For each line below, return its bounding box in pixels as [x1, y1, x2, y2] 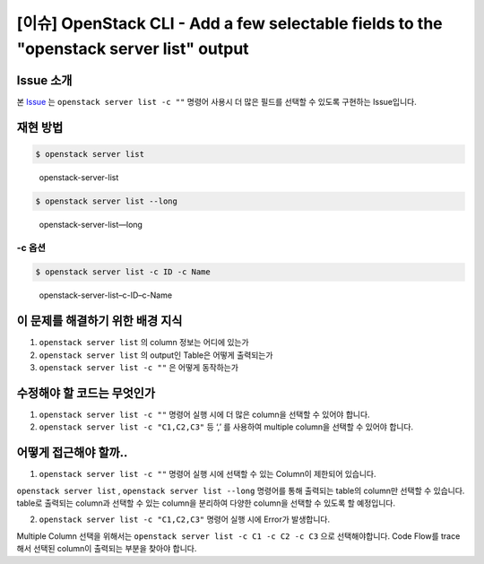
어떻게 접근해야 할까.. [16, 445, 128, 461]
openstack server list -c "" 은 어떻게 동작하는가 [39, 362, 239, 373]
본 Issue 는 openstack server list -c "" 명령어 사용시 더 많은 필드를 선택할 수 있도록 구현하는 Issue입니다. [16, 96, 417, 107]
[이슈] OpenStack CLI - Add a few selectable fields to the [16, 13, 443, 33]
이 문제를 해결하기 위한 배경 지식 [16, 314, 183, 329]
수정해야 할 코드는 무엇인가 [16, 386, 156, 401]
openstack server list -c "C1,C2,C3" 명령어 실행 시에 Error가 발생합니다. [39, 514, 331, 525]
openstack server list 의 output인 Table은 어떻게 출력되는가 [39, 350, 273, 360]
